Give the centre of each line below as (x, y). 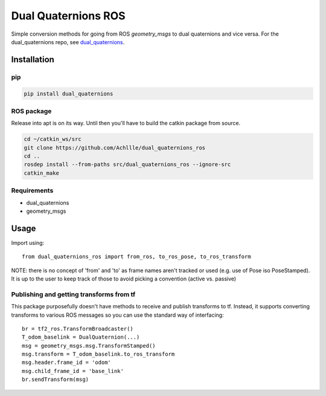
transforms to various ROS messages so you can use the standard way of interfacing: (117, 315)
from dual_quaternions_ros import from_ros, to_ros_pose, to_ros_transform (136, 257)
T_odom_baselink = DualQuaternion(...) (81, 337)
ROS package (31, 111)
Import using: (28, 242)
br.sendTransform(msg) (56, 380)
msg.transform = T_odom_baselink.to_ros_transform (98, 354)
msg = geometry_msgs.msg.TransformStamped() (89, 346)
